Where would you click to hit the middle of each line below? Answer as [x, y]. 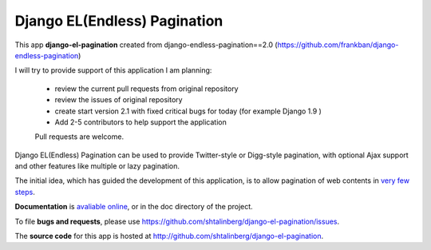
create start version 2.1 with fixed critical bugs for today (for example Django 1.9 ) [188, 111]
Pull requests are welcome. [79, 137]
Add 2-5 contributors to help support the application [140, 122]
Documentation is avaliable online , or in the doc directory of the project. [134, 207]
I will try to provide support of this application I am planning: [113, 70]
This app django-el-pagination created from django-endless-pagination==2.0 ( [146, 45]
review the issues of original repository [119, 100]
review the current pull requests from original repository [146, 89]
